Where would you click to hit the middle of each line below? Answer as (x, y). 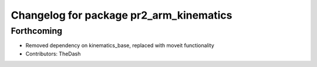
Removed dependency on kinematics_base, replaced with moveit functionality (120, 45)
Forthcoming (37, 31)
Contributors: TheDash (53, 54)
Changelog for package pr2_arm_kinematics (122, 15)
